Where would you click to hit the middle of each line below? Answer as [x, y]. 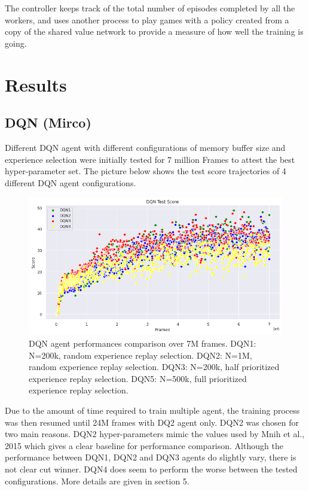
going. [16, 43]
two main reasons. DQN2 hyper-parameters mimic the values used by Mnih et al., [155, 434]
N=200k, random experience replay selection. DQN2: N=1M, [140, 355]
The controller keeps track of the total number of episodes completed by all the [150, 8]
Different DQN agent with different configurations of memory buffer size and [145, 147]
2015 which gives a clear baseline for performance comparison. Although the [144, 445]
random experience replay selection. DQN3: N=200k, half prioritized [154, 367]
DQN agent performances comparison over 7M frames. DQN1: [143, 343]
